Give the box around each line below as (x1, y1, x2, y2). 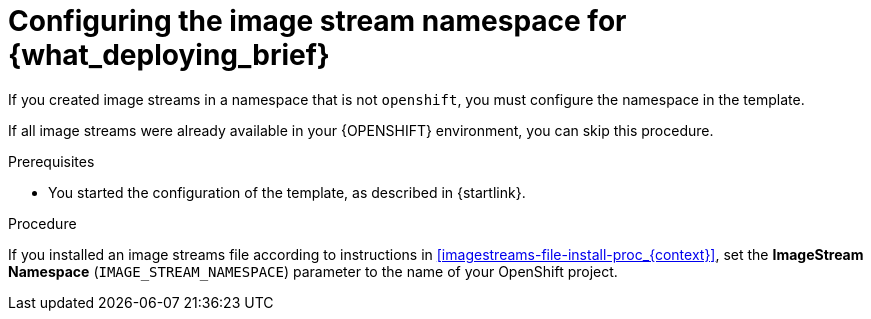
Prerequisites (8, 152, 95, 170)
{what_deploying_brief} (8, 38, 330, 72)
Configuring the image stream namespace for (8, 4, 627, 38)
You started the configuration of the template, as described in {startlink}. (48, 183, 526, 201)
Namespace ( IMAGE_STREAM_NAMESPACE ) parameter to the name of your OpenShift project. (8, 262, 618, 280)
